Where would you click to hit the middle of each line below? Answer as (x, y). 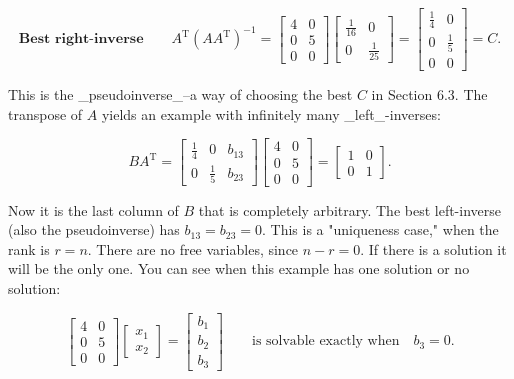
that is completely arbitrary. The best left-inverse (349, 209)
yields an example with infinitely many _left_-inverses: (271, 113)
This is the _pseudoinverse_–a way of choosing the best (180, 94)
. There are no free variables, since (193, 248)
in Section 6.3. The (429, 94)
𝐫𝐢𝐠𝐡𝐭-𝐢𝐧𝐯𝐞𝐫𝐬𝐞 (99, 39)
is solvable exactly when (326, 341)
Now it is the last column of (93, 209)
